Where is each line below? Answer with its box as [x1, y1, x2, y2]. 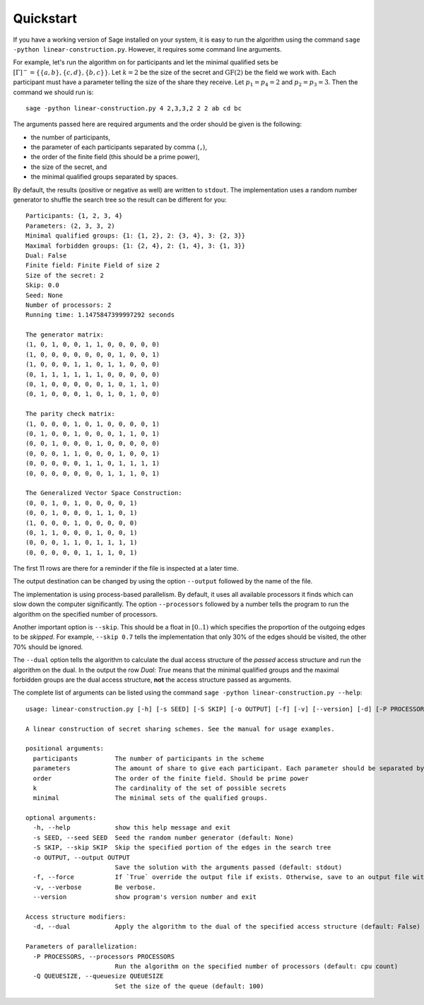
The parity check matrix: [25, 410, 116, 418]
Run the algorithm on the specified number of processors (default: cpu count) [114, 962, 399, 970]
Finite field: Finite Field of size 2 [25, 262, 160, 269]
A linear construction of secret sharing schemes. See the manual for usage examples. [25, 725, 335, 733]
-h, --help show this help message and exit [33, 824, 231, 832]
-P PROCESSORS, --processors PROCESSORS [33, 952, 175, 960]
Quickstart [13, 11, 78, 26]
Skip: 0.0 [25, 281, 59, 289]
